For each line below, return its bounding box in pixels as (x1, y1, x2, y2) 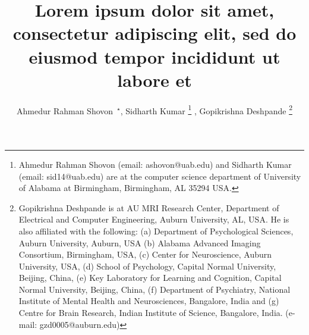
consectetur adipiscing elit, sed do (12, 21, 297, 45)
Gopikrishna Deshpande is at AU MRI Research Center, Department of (18, 201, 279, 214)
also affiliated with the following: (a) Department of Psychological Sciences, (18, 224, 294, 237)
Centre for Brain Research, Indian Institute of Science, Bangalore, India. (18, 306, 283, 319)
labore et (117, 67, 192, 92)
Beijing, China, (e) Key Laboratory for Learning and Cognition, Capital (18, 271, 282, 284)
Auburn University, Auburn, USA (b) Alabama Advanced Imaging (18, 236, 261, 249)
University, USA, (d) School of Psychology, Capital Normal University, (18, 259, 276, 272)
